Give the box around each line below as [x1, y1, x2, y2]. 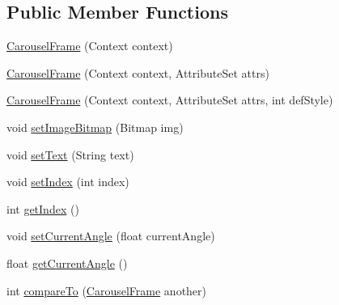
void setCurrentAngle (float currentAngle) [6, 227, 215, 244]
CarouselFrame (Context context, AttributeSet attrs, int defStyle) [6, 91, 333, 108]
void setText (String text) [6, 146, 134, 163]
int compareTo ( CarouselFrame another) [6, 282, 207, 299]
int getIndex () [6, 200, 79, 217]
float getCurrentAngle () [6, 254, 128, 271]
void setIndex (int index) [6, 173, 129, 190]
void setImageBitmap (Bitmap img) [6, 118, 184, 135]
